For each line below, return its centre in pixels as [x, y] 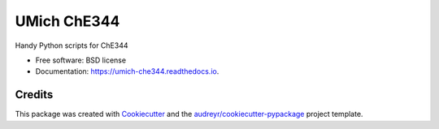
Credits [34, 95]
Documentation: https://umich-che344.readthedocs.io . [127, 71]
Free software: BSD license [80, 60]
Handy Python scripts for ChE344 [72, 45]
